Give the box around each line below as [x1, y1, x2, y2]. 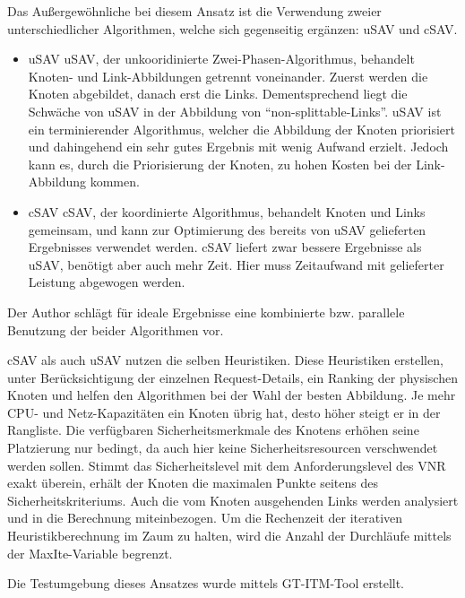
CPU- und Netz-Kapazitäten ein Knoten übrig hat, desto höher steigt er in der [7, 403, 441, 421]
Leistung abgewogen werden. [28, 273, 185, 291]
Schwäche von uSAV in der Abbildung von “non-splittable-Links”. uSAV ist [28, 101, 442, 120]
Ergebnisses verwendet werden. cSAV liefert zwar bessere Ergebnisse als [28, 238, 422, 256]
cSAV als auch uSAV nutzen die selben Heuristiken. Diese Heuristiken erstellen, [7, 351, 443, 369]
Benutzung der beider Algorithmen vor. [7, 320, 224, 339]
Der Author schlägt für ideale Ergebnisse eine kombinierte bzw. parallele [7, 302, 405, 321]
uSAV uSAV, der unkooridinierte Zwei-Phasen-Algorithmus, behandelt [28, 49, 415, 68]
